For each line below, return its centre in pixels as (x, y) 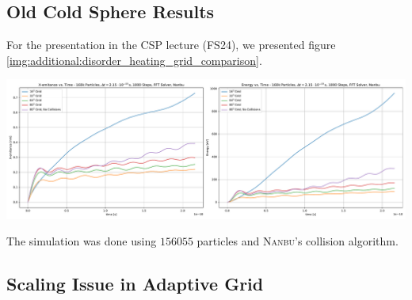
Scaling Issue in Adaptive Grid (135, 284)
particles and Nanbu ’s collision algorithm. (298, 241)
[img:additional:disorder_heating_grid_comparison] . (134, 60)
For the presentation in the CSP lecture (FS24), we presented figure (171, 45)
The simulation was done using (82, 241)
